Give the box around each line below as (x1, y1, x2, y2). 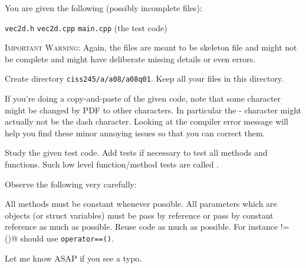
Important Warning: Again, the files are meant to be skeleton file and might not (5, 41, 297, 53)
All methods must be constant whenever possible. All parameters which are (5, 197, 277, 210)
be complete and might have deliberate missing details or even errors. (5, 52, 256, 65)
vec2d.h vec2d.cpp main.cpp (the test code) (5, 21, 167, 33)
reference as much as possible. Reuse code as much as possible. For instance (5, 220, 278, 233)
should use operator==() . (20, 232, 114, 244)
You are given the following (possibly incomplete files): (5, 2, 202, 14)
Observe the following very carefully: (5, 177, 137, 190)
